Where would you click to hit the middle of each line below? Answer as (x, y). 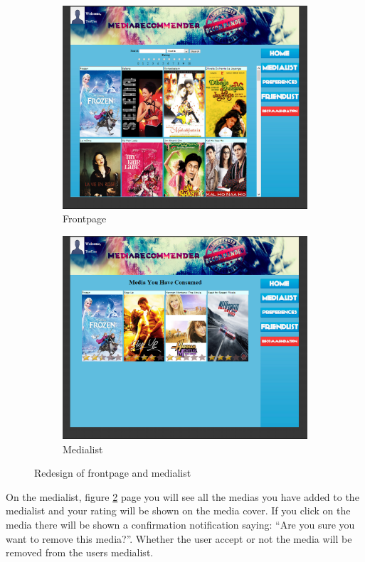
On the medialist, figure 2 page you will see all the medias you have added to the (182, 496)
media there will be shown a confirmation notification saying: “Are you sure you (180, 524)
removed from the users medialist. (80, 552)
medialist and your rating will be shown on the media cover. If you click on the (178, 510)
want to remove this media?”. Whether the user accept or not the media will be (179, 538)
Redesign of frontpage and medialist (113, 473)
